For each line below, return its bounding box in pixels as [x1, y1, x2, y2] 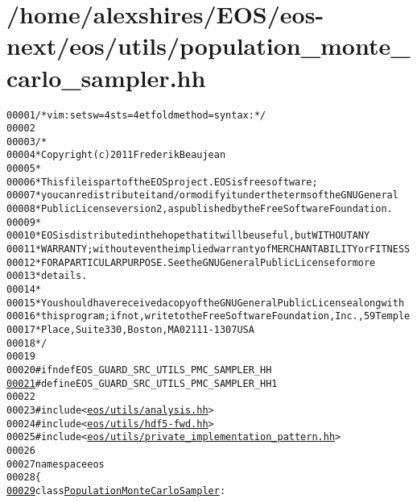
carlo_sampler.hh [6, 60, 206, 94]
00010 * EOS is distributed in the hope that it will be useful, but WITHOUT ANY [6, 230, 370, 242]
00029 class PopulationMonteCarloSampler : [6, 484, 226, 497]
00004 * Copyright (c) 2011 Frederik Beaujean [6, 149, 226, 161]
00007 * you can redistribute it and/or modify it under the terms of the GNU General [6, 189, 398, 202]
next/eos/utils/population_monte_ [6, 29, 411, 62]
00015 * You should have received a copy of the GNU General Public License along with [6, 297, 405, 309]
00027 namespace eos [6, 458, 105, 470]
